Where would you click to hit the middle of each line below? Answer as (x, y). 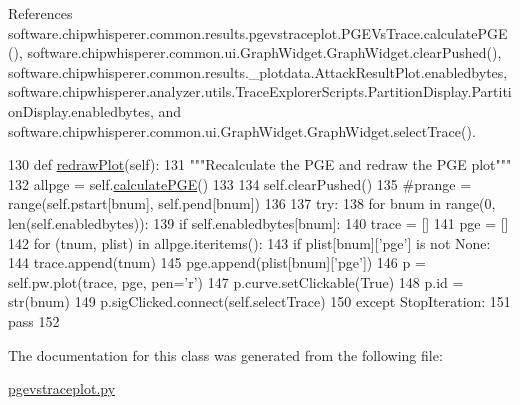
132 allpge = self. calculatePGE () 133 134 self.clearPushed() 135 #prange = (240, 183)
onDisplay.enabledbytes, (81, 110)
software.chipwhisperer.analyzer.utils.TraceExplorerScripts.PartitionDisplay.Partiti (260, 91)
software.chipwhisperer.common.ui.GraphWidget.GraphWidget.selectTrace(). (242, 130)
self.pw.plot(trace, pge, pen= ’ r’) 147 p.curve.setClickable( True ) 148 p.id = (236, 281)
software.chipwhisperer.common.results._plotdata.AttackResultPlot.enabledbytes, (258, 71)
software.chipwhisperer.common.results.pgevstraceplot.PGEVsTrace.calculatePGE (258, 32)
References (40, 13)
